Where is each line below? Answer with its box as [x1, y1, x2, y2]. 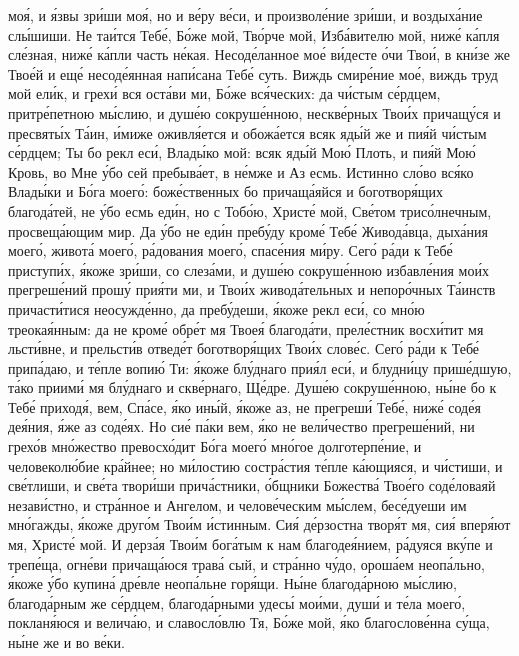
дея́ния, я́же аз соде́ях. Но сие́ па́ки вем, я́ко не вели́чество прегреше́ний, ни [8, 416, 475, 437]
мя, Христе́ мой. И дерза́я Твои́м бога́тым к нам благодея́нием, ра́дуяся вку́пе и [8, 534, 493, 555]
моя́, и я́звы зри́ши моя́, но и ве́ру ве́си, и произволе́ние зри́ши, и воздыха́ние [8, 5, 483, 25]
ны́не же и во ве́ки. [8, 632, 125, 652]
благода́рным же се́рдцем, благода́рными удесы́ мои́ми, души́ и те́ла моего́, [8, 592, 466, 613]
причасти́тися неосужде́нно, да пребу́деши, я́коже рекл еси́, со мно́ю [8, 298, 425, 319]
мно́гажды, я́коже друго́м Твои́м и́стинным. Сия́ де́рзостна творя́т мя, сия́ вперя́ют [8, 514, 511, 535]
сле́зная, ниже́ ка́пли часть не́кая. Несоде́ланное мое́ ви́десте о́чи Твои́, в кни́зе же [8, 44, 510, 65]
